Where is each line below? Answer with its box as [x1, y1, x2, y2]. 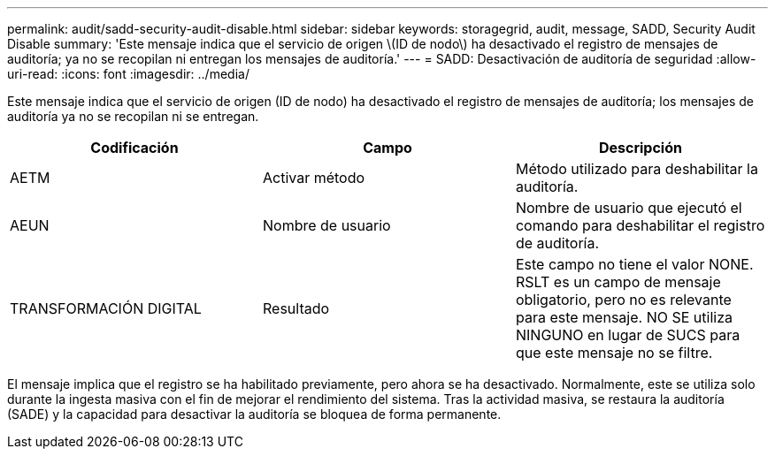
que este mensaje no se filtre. [515, 344, 713, 361]
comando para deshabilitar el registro [515, 217, 765, 234]
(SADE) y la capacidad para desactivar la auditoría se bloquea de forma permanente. [7, 407, 502, 422]
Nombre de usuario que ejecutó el [515, 199, 742, 217]
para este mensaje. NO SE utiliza [515, 308, 733, 326]
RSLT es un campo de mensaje [515, 273, 721, 291]
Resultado [262, 300, 330, 317]
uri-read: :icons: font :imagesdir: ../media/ [7, 66, 249, 81]
